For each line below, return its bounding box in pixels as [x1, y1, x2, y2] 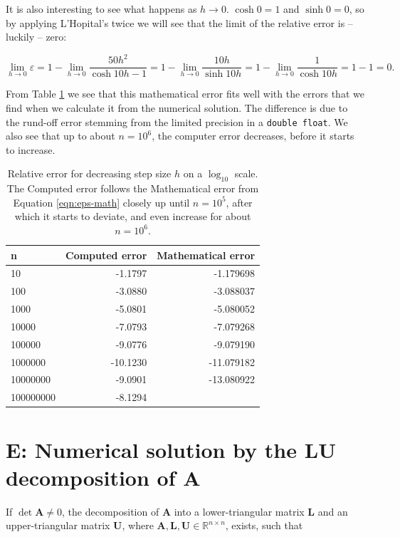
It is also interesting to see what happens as [6, 1, 197, 16]
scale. [234, 166, 258, 181]
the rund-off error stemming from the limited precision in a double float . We [6, 114, 348, 129]
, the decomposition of [62, 504, 159, 518]
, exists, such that [225, 518, 303, 533]
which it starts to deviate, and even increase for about [14, 209, 251, 224]
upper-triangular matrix [6, 518, 110, 533]
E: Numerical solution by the [6, 434, 297, 464]
